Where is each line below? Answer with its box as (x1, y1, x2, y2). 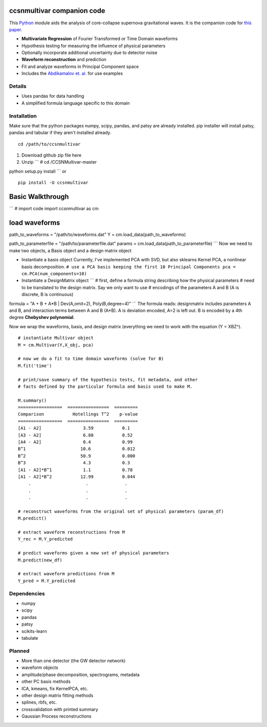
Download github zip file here (21, 152, 82, 158)
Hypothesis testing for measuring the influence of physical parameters (21, 43, 166, 49)
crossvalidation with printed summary (21, 706, 98, 712)
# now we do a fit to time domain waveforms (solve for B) (18, 356, 164, 362)
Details (9, 83, 27, 90)
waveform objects (21, 665, 59, 670)
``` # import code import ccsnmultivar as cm (9, 206, 99, 212)
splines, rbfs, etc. (21, 699, 57, 705)
